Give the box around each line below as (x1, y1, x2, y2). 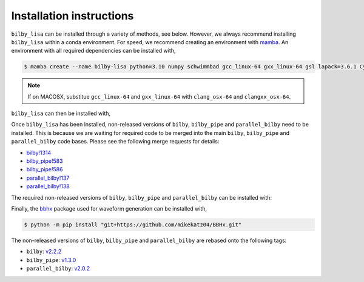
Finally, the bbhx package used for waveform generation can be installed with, (11, 205, 207, 212)
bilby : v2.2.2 (26, 248, 62, 255)
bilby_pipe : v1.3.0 (26, 256, 76, 263)
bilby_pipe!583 (26, 157, 63, 165)
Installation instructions (11, 9, 134, 22)
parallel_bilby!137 (26, 174, 70, 182)
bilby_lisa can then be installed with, (11, 110, 111, 117)
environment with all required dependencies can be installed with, (11, 47, 176, 54)
